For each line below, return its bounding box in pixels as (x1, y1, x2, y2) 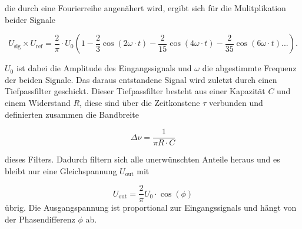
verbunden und (208, 96, 263, 108)
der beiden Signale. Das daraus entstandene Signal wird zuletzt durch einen (5, 73, 277, 85)
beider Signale (5, 13, 56, 25)
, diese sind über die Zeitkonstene (79, 96, 200, 108)
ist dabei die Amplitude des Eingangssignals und (16, 62, 192, 74)
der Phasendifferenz (5, 213, 75, 225)
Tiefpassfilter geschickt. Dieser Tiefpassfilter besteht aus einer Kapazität (5, 85, 266, 97)
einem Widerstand (5, 96, 71, 108)
